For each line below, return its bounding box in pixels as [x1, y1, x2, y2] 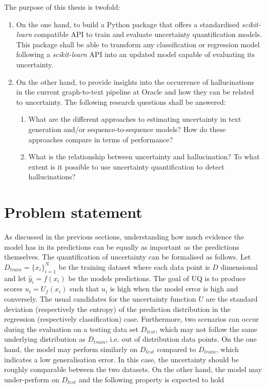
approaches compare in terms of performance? [28, 134, 173, 144]
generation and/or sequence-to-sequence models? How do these [28, 123, 226, 134]
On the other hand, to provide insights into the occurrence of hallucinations [16, 76, 254, 87]
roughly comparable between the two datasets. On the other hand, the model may [4, 364, 262, 375]
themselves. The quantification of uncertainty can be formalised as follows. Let [4, 251, 251, 262]
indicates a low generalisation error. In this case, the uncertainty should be [4, 354, 239, 364]
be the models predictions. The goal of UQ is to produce [68, 272, 246, 283]
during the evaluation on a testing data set [4, 323, 138, 334]
